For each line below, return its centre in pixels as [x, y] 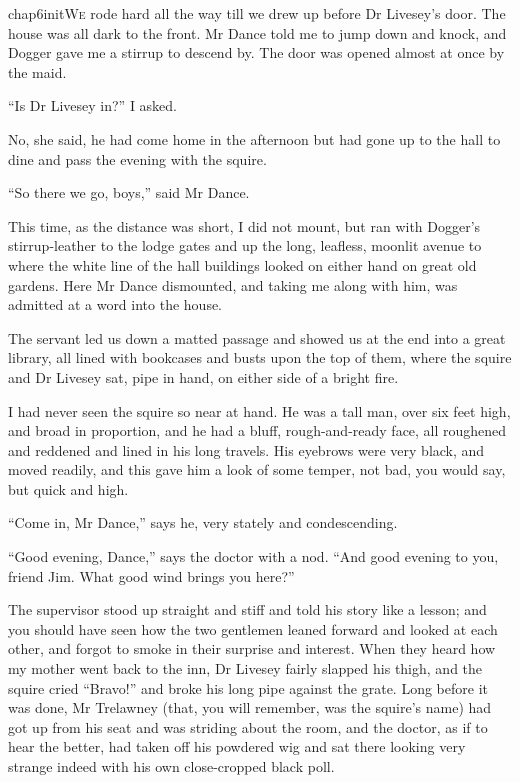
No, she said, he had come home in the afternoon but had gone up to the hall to [254, 138]
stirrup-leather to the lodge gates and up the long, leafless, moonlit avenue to [245, 245]
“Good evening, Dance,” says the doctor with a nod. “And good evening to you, [253, 556]
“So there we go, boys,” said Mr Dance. [129, 192]
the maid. [37, 71]
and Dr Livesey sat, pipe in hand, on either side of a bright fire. [203, 376]
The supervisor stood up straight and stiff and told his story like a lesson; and [247, 609]
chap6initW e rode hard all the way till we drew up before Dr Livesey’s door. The [257, 13]
